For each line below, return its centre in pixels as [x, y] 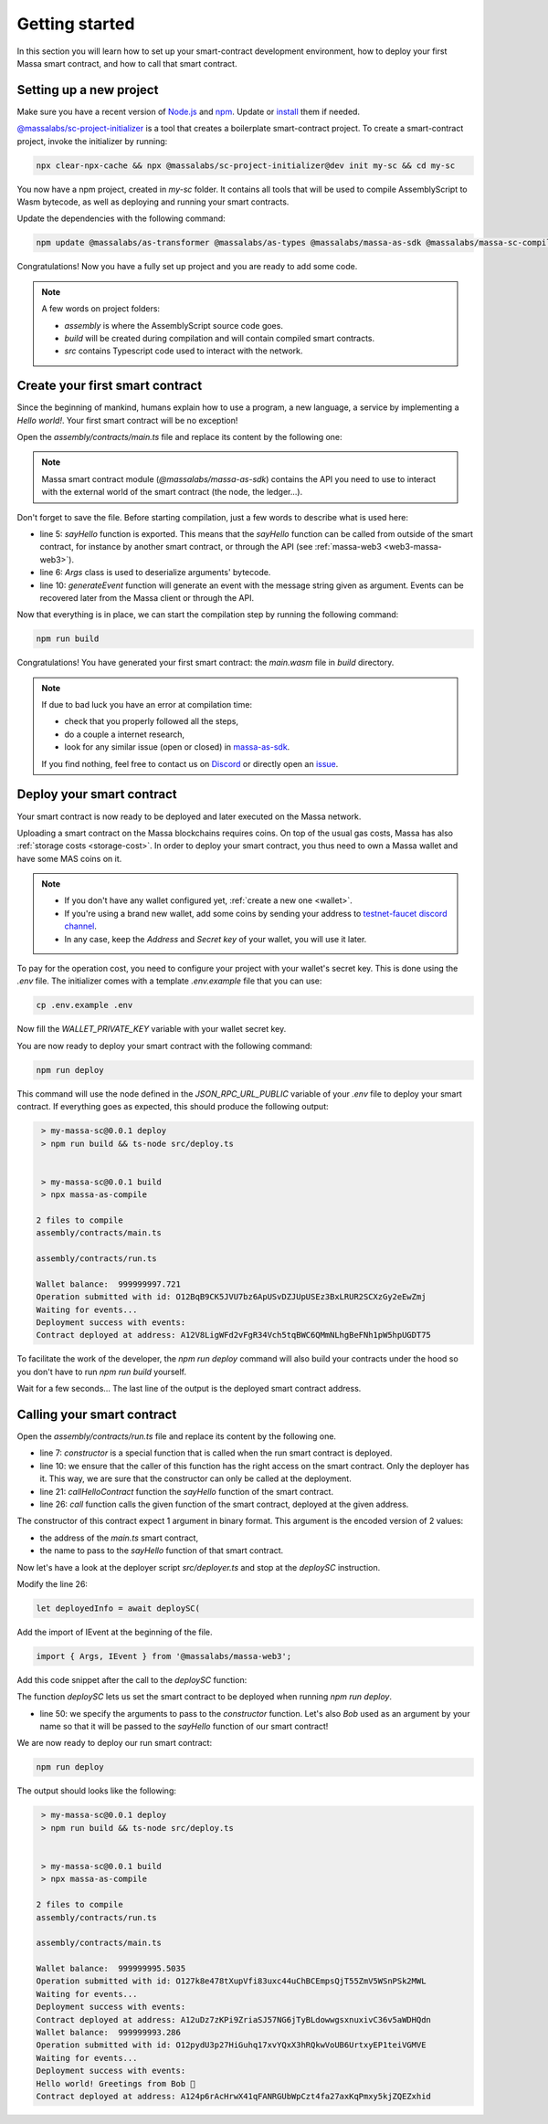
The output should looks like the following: [97, 1791]
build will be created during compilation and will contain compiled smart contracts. [220, 338]
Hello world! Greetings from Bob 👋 [116, 2083]
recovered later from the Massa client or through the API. [147, 597]
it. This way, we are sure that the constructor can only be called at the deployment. [195, 1478]
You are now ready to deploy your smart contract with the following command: [164, 1046]
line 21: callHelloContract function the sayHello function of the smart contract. [186, 1491]
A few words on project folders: [100, 309]
